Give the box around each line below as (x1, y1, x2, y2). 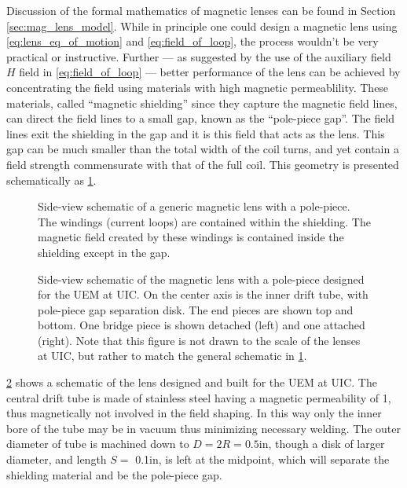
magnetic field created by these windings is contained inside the (38, 229, 344, 245)
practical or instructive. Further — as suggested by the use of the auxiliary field (6, 48, 391, 64)
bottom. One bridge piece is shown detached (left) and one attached (38, 317, 365, 333)
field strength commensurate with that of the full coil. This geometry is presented (6, 156, 399, 172)
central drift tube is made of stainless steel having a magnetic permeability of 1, (6, 389, 391, 405)
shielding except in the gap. (38, 244, 170, 260)
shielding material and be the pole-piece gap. (6, 466, 222, 482)
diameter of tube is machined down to (6, 435, 189, 452)
